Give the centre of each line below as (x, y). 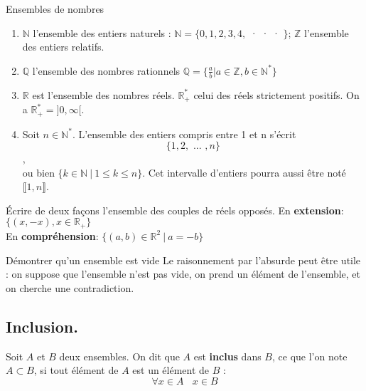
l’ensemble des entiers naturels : (102, 32)
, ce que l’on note (310, 356)
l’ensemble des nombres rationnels (106, 70)
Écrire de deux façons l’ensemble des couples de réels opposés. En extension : (175, 210)
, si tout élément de (76, 370)
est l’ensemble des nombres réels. (103, 94)
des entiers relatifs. (63, 47)
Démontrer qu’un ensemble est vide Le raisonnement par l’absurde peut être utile (183, 260)
